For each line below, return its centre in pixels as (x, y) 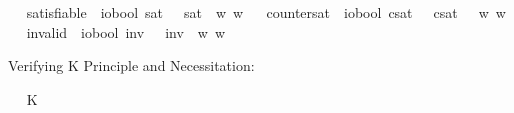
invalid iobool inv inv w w (126, 31)
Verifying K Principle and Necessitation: (131, 65)
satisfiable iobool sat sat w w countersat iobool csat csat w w (266, 12)
